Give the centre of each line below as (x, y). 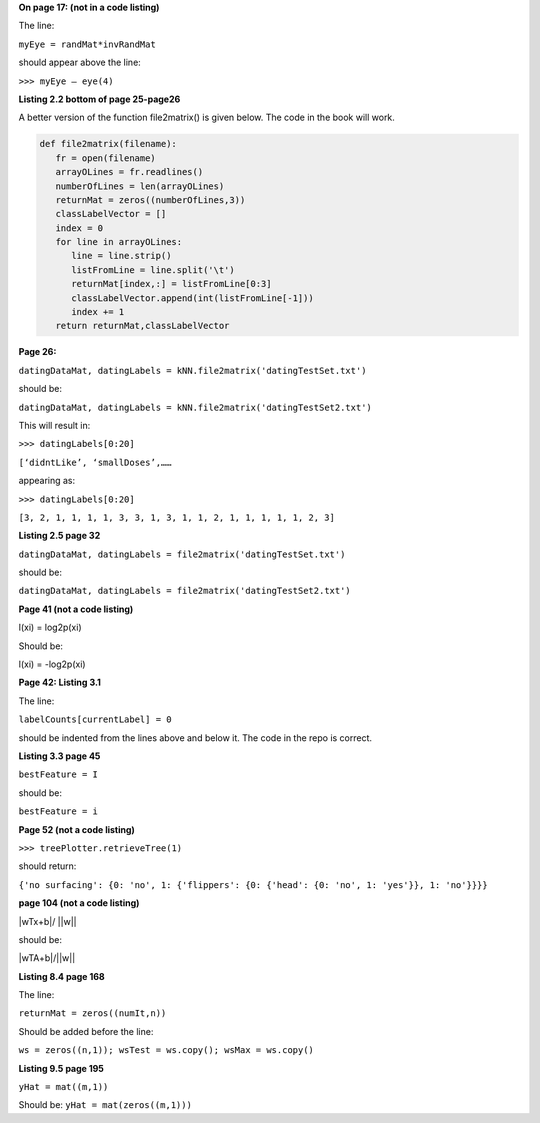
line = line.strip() (121, 256)
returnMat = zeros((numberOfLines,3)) (150, 199)
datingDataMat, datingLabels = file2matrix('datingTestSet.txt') (182, 554)
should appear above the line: (80, 62)
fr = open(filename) (106, 158)
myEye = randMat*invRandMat (87, 44)
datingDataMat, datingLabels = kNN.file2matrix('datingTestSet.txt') (192, 370)
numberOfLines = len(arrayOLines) (140, 186)
